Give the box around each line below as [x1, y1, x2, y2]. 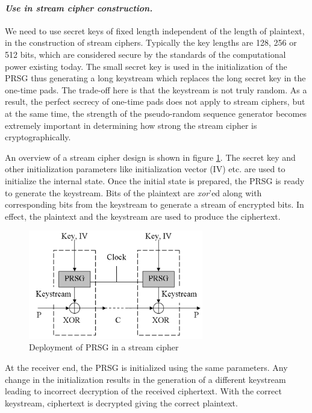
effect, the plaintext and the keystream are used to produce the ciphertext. [5, 210, 281, 222]
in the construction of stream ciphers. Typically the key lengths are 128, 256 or [5, 36, 297, 49]
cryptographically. [5, 131, 71, 143]
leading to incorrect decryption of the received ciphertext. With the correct [5, 385, 282, 397]
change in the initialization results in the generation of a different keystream [5, 373, 286, 385]
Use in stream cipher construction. [5, 1, 153, 14]
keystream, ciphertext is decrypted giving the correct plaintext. [5, 396, 238, 409]
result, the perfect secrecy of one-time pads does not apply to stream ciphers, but [5, 95, 305, 108]
